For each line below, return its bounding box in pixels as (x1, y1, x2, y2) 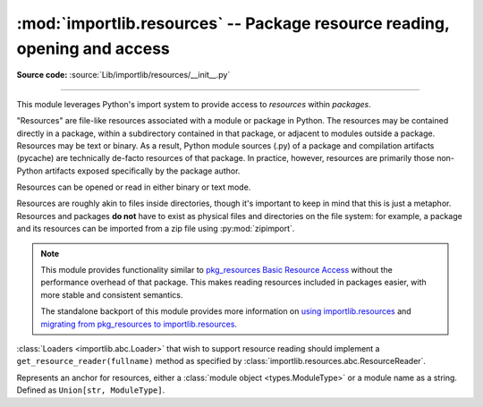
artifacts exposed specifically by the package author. (45, 165, 241, 176)
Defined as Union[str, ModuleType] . (16, 385, 165, 395)
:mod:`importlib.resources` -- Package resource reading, (16, 13, 450, 33)
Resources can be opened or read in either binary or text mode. (16, 182, 251, 192)
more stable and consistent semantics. (40, 289, 183, 300)
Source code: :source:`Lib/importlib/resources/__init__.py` (16, 70, 231, 81)
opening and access (16, 38, 170, 58)
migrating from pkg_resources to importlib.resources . (40, 318, 237, 329)
